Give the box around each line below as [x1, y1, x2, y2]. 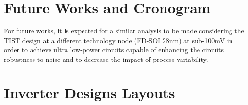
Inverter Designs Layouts [4, 82, 175, 102]
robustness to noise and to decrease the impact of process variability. [4, 54, 208, 64]
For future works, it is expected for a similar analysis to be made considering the [4, 26, 244, 36]
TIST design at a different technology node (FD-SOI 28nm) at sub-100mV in [4, 35, 233, 45]
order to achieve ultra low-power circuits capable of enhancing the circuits [4, 45, 224, 55]
